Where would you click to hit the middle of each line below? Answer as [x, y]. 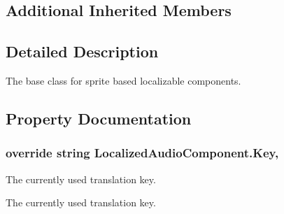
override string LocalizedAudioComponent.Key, [142, 153]
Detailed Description [82, 51]
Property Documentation [99, 118]
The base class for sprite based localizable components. [123, 80]
